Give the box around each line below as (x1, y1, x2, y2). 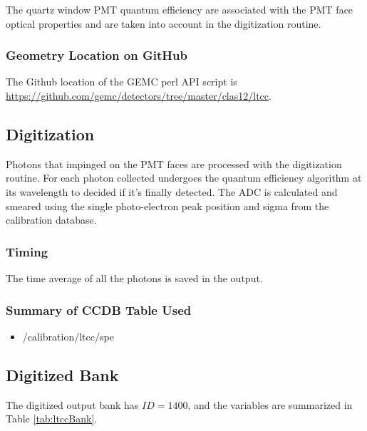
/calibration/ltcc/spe (22, 328, 114, 343)
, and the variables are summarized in (187, 397, 353, 412)
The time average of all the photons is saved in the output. (6, 270, 263, 285)
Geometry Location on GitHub (6, 46, 187, 64)
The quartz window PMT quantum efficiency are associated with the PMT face (6, 2, 353, 16)
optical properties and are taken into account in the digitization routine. (6, 16, 321, 31)
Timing (6, 242, 48, 260)
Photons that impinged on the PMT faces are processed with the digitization (6, 156, 342, 171)
